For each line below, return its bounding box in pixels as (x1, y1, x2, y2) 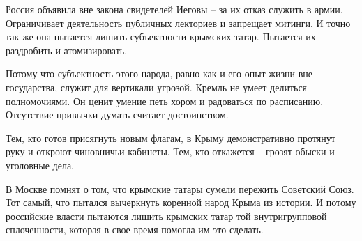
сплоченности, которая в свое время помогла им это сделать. (6, 222, 264, 237)
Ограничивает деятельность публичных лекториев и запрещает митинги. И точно (6, 15, 351, 30)
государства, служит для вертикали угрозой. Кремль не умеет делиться (6, 79, 308, 94)
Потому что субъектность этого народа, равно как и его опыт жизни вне (6, 66, 312, 81)
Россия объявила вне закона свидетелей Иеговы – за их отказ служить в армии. (6, 2, 343, 16)
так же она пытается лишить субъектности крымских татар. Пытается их (6, 29, 316, 44)
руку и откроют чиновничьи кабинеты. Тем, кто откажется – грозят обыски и (6, 144, 335, 159)
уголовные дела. (6, 157, 75, 172)
